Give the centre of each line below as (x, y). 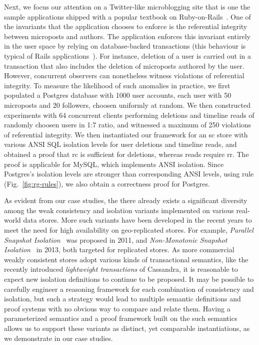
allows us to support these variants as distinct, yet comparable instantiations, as (127, 328)
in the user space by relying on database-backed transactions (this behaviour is (125, 46)
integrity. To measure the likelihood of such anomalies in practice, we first (117, 85)
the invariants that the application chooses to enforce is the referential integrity (126, 26)
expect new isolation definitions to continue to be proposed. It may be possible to (129, 279)
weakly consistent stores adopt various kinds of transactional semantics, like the (126, 259)
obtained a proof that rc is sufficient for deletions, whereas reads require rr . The (126, 154)
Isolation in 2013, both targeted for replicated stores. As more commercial (119, 249)
